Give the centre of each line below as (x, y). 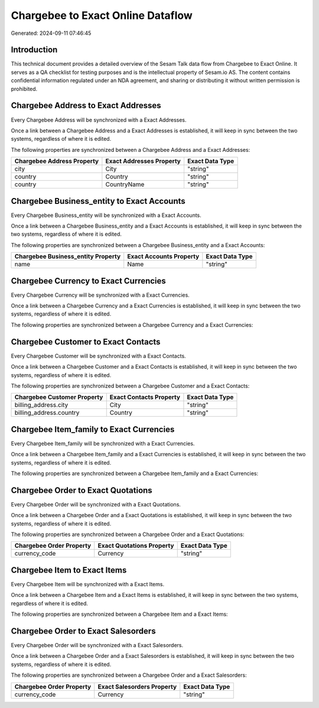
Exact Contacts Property (145, 397)
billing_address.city (41, 405)
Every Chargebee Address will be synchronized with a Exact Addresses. (99, 120)
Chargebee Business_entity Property (68, 256)
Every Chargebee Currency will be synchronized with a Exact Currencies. (100, 295)
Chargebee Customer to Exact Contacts (86, 342)
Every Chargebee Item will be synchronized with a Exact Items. (88, 584)
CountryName (125, 184)
